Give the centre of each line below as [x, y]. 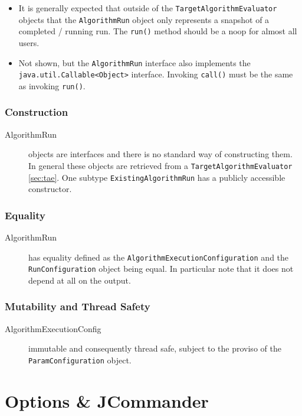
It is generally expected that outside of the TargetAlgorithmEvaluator [148, 8]
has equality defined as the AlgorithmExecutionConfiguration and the [159, 257]
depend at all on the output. [80, 280]
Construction [37, 112]
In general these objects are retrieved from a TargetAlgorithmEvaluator [160, 165]
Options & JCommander [107, 400]
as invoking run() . [52, 85]
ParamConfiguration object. [80, 360]
